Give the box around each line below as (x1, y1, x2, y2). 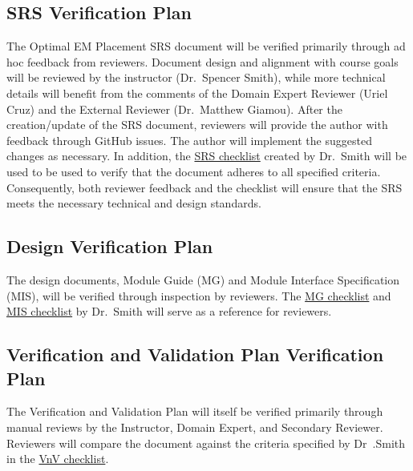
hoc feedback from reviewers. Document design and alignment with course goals (6, 53, 399, 70)
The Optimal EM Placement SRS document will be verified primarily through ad (6, 38, 406, 54)
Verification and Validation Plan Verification (6, 342, 384, 367)
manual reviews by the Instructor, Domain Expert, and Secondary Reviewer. (6, 418, 383, 435)
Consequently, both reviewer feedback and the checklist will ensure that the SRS (6, 179, 403, 195)
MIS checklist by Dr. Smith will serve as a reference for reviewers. (6, 303, 332, 320)
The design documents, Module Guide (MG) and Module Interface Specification (6, 271, 400, 288)
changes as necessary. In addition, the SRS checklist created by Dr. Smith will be (6, 147, 407, 164)
